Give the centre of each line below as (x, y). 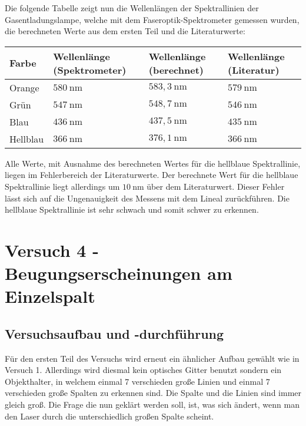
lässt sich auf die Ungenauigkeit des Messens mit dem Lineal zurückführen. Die (147, 198)
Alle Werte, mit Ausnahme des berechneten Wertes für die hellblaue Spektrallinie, (153, 163)
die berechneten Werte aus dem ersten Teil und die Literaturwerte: (125, 31)
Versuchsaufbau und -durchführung (114, 333)
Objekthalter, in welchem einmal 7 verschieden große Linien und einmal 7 (137, 381)
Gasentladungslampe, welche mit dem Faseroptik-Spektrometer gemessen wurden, (152, 19)
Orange (24, 87)
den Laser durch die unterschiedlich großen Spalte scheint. (109, 416)
